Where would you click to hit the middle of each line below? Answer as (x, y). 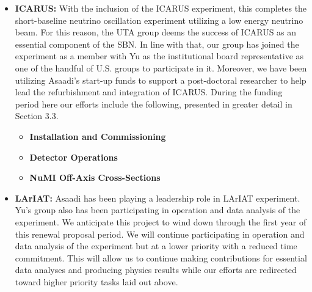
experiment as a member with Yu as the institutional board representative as (159, 56)
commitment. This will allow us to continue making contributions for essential (161, 257)
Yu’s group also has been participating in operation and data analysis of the (158, 210)
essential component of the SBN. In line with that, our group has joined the (157, 44)
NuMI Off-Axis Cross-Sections (95, 177)
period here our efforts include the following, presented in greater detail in (154, 104)
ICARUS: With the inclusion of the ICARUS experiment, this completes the (161, 8)
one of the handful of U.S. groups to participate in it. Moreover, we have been (161, 68)
